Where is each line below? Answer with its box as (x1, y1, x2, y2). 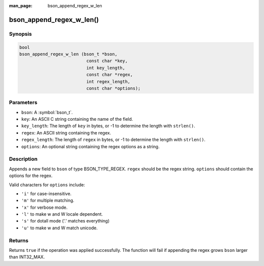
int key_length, (86, 65, 126, 70)
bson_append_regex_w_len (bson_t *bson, (19, 51, 117, 57)
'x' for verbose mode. (21, 204, 68, 210)
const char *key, (86, 58, 128, 64)
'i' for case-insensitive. (21, 191, 72, 197)
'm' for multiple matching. (21, 198, 74, 203)
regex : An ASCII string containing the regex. (21, 130, 111, 135)
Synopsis (9, 30, 32, 37)
